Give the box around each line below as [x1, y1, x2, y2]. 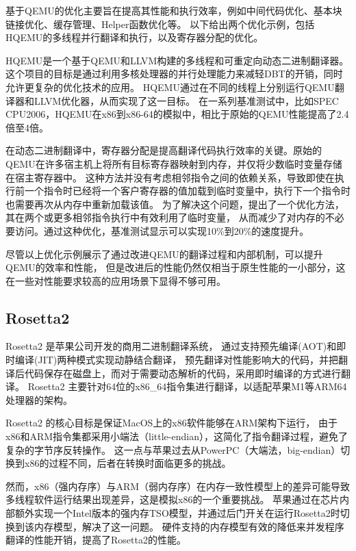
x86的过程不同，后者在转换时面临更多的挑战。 [24, 456, 231, 470]
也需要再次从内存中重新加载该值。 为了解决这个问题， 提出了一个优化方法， [5, 196, 344, 211]
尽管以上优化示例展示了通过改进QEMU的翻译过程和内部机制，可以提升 [5, 246, 323, 261]
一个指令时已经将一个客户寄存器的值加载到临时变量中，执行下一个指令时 [24, 183, 351, 198]
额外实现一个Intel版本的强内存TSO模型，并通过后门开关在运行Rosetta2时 [14, 506, 340, 520]
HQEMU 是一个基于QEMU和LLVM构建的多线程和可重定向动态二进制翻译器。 [5, 53, 349, 67]
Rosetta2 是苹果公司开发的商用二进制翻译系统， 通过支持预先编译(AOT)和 [5, 339, 337, 353]
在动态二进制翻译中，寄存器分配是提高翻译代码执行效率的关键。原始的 [5, 143, 322, 157]
